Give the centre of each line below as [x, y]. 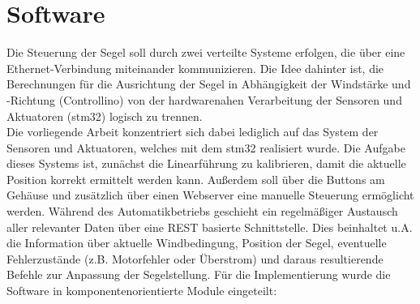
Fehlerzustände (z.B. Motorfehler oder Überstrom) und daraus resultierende [195, 258]
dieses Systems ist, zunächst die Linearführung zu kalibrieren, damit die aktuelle [206, 163]
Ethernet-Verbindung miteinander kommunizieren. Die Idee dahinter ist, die [195, 68]
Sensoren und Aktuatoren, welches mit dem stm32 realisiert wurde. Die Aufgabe [206, 147]
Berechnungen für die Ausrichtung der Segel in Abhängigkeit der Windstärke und [209, 84]
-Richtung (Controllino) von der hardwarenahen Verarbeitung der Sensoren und [204, 99]
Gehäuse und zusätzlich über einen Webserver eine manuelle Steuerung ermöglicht [210, 195]
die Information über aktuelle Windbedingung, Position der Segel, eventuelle [197, 243]
